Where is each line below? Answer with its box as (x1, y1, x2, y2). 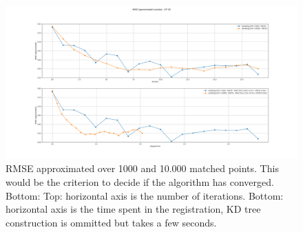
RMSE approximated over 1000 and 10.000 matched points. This (6, 161, 279, 176)
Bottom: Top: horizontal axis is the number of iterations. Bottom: (6, 188, 284, 202)
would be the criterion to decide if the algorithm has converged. (6, 174, 274, 189)
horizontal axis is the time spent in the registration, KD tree (6, 202, 261, 216)
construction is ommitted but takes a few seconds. (6, 215, 217, 229)
